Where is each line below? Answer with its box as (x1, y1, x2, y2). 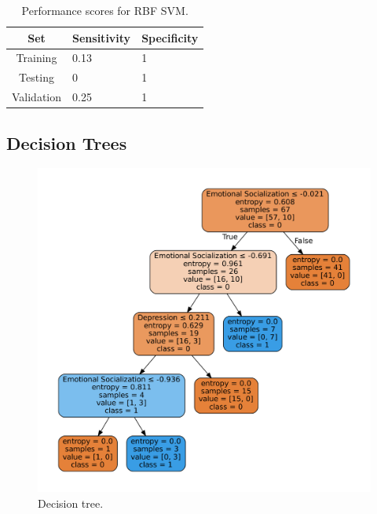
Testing (19, 69, 54, 86)
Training (16, 49, 57, 66)
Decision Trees (6, 130, 127, 155)
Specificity (141, 29, 199, 46)
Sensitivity (72, 29, 131, 46)
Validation (12, 89, 62, 105)
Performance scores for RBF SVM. (21, 2, 188, 18)
